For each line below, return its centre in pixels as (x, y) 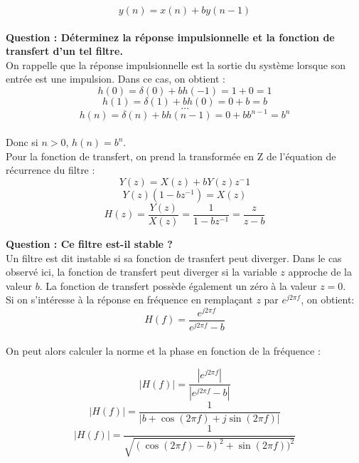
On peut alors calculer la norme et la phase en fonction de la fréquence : (163, 351)
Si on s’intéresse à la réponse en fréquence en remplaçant (129, 300)
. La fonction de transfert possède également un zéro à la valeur (178, 285)
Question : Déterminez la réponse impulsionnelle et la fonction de (170, 37)
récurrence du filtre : (50, 170)
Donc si (22, 142)
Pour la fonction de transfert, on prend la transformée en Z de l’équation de (171, 156)
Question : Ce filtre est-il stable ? (89, 243)
